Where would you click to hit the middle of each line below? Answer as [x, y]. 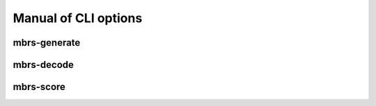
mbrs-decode [44, 65]
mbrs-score [39, 87]
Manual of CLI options [78, 18]
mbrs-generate [47, 43]
